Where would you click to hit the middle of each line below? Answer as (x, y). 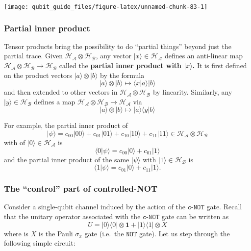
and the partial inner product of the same (67, 159)
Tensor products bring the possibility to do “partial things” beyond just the (118, 46)
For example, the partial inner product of (66, 125)
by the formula (122, 75)
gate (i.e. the (104, 233)
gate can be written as (195, 216)
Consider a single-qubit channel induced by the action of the (95, 207)
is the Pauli (56, 233)
